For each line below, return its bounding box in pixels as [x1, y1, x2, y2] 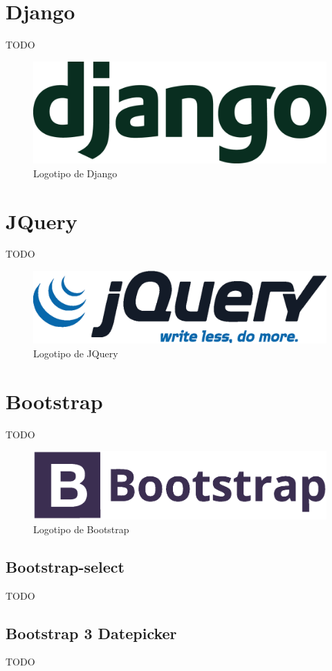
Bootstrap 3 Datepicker [6, 622, 177, 643]
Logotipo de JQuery [33, 346, 118, 360]
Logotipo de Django [33, 165, 118, 180]
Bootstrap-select [6, 555, 124, 577]
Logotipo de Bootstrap [33, 521, 129, 536]
